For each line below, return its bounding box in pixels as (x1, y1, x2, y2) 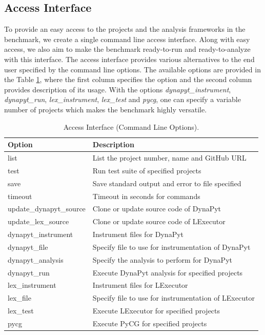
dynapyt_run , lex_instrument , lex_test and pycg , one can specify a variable (4, 94, 241, 105)
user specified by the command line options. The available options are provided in (4, 64, 261, 74)
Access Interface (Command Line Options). (63, 121, 199, 132)
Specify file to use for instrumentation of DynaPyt (92, 241, 251, 252)
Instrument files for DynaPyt (92, 229, 184, 240)
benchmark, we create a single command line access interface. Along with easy (4, 33, 250, 44)
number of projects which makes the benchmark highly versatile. (4, 104, 207, 114)
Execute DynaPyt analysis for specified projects (92, 267, 243, 278)
